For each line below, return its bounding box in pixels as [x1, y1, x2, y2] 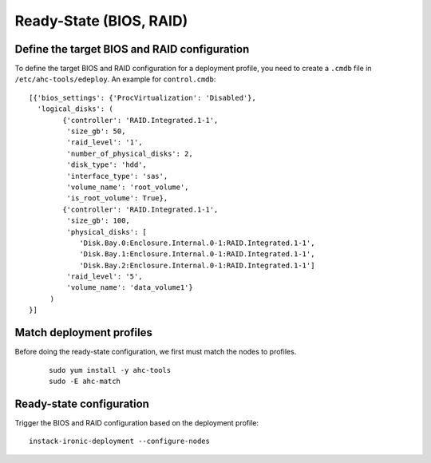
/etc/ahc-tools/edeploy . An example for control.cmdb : [14, 74, 216, 84]
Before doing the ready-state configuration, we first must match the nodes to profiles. [14, 347, 297, 357]
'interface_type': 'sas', [66, 172, 168, 180]
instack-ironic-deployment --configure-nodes [29, 437, 211, 446]
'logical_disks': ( [37, 105, 113, 113]
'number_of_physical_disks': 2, [66, 148, 193, 158]
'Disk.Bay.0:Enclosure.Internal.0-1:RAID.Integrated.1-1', [79, 238, 315, 247]
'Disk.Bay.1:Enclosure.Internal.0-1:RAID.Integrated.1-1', [79, 250, 315, 259]
